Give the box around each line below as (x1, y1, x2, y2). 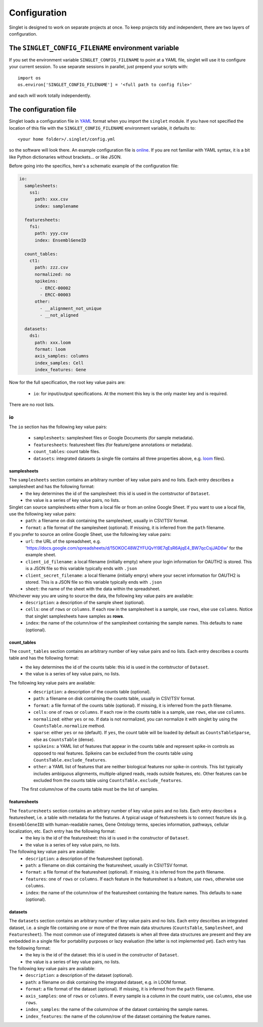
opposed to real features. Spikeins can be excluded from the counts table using (33, 750, 193, 756)
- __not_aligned (39, 312, 79, 318)
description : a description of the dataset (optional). (25, 972, 133, 978)
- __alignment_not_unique (39, 305, 102, 311)
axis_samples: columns (35, 353, 89, 359)
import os (18, 75, 41, 80)
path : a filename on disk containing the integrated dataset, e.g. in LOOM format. (25, 979, 187, 985)
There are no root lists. (9, 401, 55, 407)
